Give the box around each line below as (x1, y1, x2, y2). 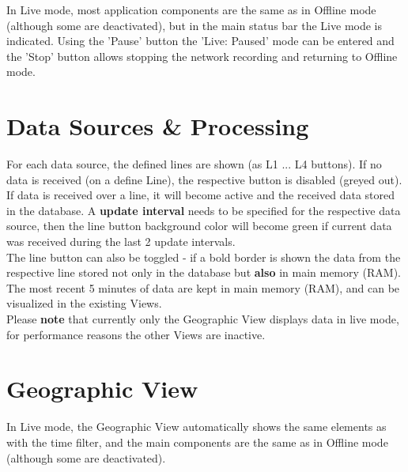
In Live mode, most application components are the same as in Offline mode (6, 2, 376, 17)
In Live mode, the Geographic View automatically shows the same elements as (6, 418, 387, 435)
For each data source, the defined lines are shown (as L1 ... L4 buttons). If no (6, 156, 382, 172)
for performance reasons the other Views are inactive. (6, 326, 266, 342)
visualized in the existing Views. (6, 295, 162, 312)
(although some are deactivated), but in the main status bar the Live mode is (6, 17, 383, 33)
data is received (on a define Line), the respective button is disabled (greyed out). (6, 171, 402, 187)
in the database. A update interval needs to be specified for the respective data (6, 202, 401, 218)
